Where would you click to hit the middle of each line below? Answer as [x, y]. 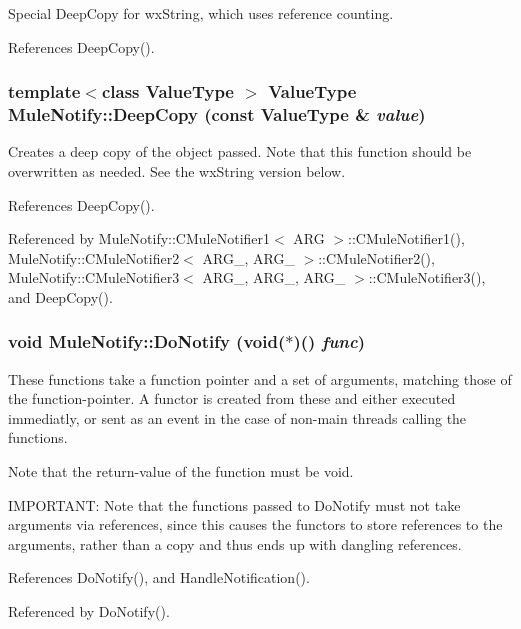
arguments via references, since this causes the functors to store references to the [255, 524]
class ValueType [167, 91]
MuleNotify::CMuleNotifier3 [94, 277]
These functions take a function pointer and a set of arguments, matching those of [260, 378]
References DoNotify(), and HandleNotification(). [159, 577]
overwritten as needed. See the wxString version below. [177, 170]
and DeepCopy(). [60, 296]
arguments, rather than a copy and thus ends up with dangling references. [235, 543]
